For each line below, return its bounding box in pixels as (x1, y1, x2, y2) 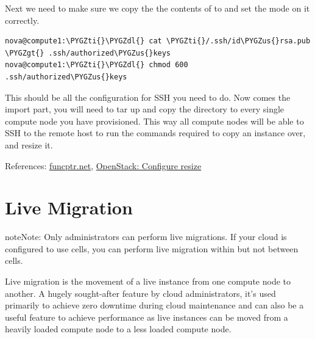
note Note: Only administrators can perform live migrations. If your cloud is (5, 230, 287, 243)
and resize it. (5, 138, 53, 151)
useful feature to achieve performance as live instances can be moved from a (5, 310, 288, 323)
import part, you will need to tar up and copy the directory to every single (5, 103, 285, 115)
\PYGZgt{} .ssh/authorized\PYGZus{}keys (5, 48, 171, 57)
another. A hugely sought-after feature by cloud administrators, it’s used (5, 286, 276, 299)
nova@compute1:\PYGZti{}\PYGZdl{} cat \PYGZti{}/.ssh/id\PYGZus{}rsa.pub (5, 37, 311, 46)
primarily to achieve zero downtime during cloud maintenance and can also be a (5, 299, 304, 312)
